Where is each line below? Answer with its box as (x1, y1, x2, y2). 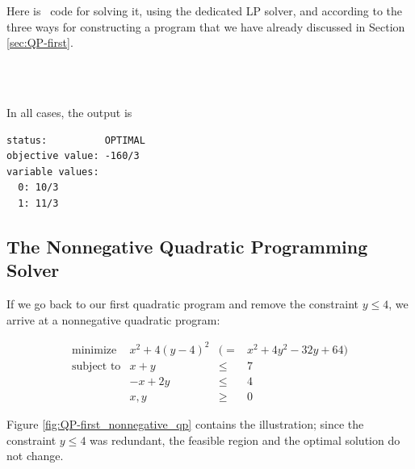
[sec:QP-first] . (6, 34, 73, 51)
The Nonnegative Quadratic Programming (6, 233, 368, 258)
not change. (6, 447, 64, 464)
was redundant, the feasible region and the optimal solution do (90, 431, 400, 448)
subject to (72, 360, 121, 372)
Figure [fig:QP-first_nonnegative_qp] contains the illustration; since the (6, 415, 364, 432)
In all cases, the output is (6, 103, 132, 120)
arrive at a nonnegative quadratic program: (6, 311, 220, 328)
